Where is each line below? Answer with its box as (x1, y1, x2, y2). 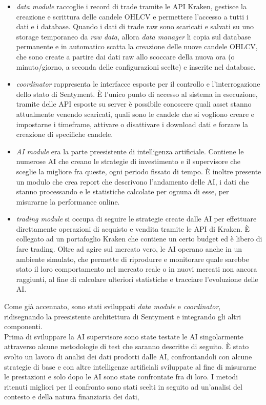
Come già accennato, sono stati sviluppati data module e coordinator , (4, 301, 221, 312)
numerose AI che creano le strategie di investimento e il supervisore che (16, 156, 241, 167)
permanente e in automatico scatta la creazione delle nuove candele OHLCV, (16, 41, 258, 52)
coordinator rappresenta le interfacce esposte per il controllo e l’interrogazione (16, 78, 260, 89)
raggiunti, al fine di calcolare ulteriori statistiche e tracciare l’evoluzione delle (16, 273, 258, 284)
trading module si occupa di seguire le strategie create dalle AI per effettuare (16, 213, 257, 224)
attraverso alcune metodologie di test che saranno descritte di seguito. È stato (4, 341, 249, 352)
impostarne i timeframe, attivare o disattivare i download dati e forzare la (16, 118, 249, 129)
